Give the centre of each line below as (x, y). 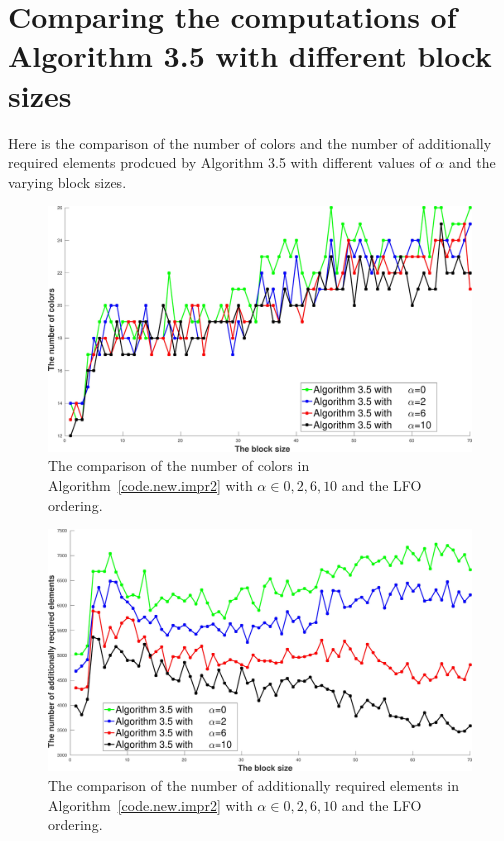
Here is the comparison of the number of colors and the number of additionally (250, 142)
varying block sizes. (67, 181)
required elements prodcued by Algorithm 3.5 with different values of (219, 162)
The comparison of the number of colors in (179, 465)
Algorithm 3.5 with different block (250, 55)
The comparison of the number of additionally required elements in (253, 785)
